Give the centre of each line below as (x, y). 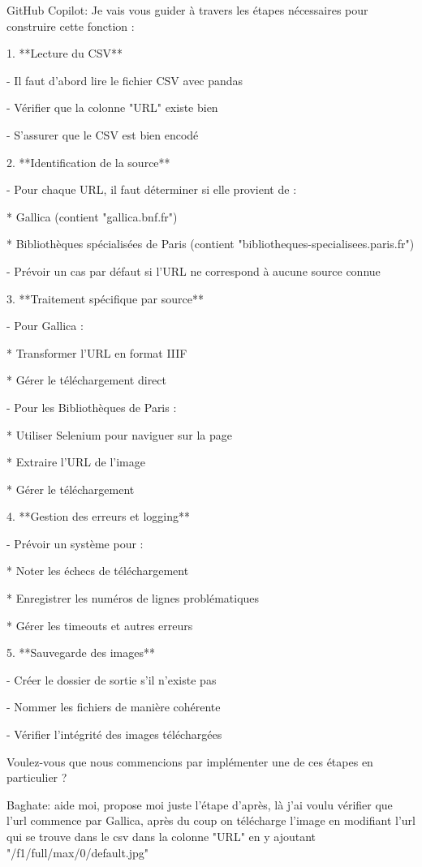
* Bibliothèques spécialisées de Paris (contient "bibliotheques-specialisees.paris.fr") (211, 244)
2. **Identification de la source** (88, 162)
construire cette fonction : (71, 26)
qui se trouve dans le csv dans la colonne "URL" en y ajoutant (161, 836)
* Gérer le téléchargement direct (86, 380)
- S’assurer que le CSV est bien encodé (103, 134)
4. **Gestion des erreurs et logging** (98, 516)
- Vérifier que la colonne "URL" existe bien (112, 107)
